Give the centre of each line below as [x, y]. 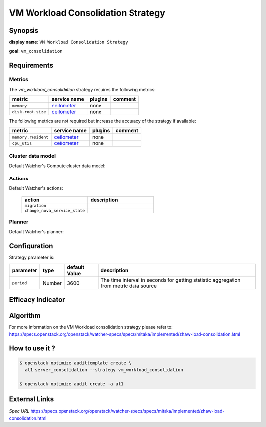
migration [35, 205]
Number [52, 283]
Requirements [31, 65]
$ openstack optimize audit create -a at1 [71, 384]
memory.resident [30, 137]
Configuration [31, 246]
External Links [32, 399]
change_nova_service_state [55, 210]
